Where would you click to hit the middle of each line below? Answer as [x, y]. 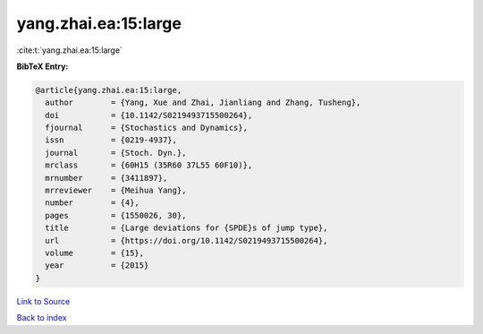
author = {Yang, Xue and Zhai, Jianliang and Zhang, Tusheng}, [203, 103]
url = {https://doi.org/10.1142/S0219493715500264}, [186, 240]
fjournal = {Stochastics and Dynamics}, [146, 128]
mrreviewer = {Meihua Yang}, [116, 191]
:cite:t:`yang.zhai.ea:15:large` [69, 50]
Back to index [42, 318]
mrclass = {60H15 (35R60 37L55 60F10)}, [149, 165]
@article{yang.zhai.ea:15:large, [109, 90]
